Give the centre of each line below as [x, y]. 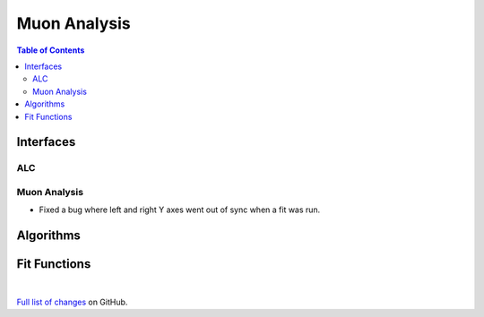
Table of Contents [51, 50]
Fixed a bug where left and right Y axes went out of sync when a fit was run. [180, 210]
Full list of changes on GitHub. [72, 302]
